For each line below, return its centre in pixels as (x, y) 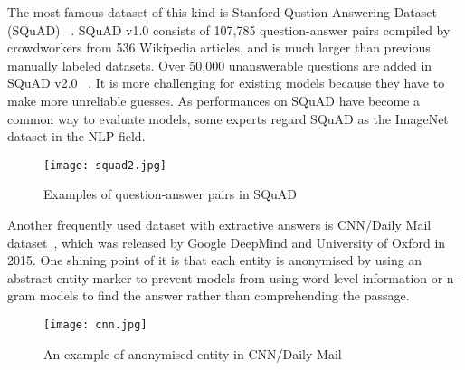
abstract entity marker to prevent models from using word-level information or (225, 277)
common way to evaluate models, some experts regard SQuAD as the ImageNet (228, 118)
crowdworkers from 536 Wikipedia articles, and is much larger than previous (219, 47)
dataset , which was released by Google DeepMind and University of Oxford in (227, 242)
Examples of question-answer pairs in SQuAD (171, 194)
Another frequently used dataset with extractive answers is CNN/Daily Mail (219, 224)
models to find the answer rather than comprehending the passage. (224, 295)
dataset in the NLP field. (76, 136)
